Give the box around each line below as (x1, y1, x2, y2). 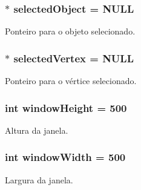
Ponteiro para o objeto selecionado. (5, 25, 136, 38)
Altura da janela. (5, 123, 68, 136)
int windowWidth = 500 (5, 149, 126, 165)
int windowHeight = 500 (5, 100, 127, 115)
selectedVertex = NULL (13, 50, 134, 65)
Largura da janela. (5, 173, 73, 186)
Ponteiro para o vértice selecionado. (5, 74, 137, 87)
